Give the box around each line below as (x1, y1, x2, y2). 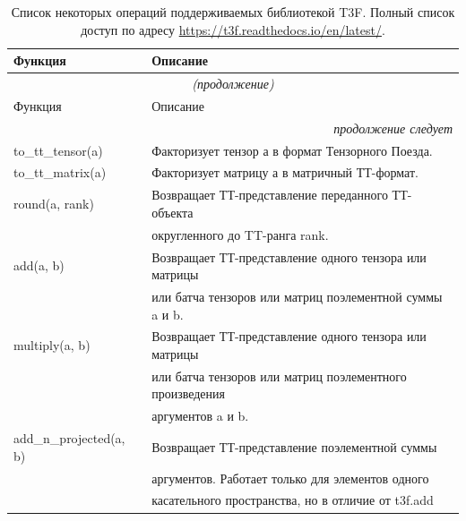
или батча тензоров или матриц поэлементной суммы (151, 286, 443, 305)
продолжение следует (333, 118, 453, 137)
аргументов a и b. (151, 406, 249, 425)
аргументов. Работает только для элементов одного (151, 468, 429, 487)
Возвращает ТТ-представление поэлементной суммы (151, 437, 437, 456)
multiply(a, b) (13, 336, 91, 354)
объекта (151, 202, 194, 221)
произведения (151, 384, 226, 403)
